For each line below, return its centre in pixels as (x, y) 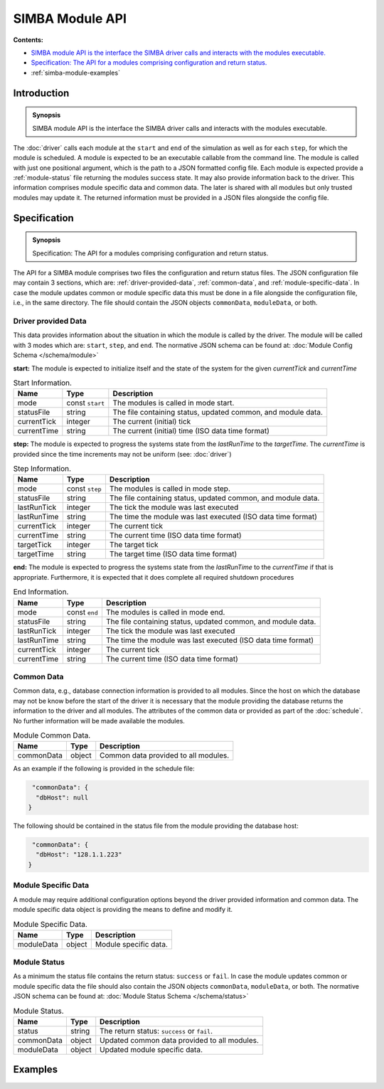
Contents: (28, 40)
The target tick (134, 545)
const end (82, 612)
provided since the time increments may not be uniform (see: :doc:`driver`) (122, 454)
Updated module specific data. (151, 1050)
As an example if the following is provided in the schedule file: (104, 769)
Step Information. (42, 469)
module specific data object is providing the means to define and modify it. (123, 909)
